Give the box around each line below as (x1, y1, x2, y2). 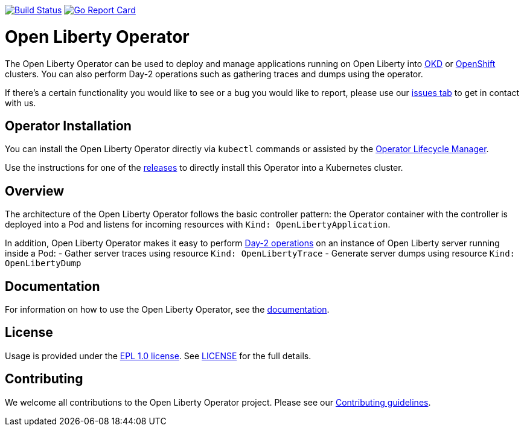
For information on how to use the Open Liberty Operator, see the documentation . (5, 304, 330, 315)
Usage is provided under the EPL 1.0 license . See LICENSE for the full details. (5, 350, 312, 361)
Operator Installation (5, 118, 132, 133)
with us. (5, 97, 36, 108)
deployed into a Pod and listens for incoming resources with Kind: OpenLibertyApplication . (5, 219, 391, 230)
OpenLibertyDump (5, 258, 81, 269)
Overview (5, 183, 65, 199)
